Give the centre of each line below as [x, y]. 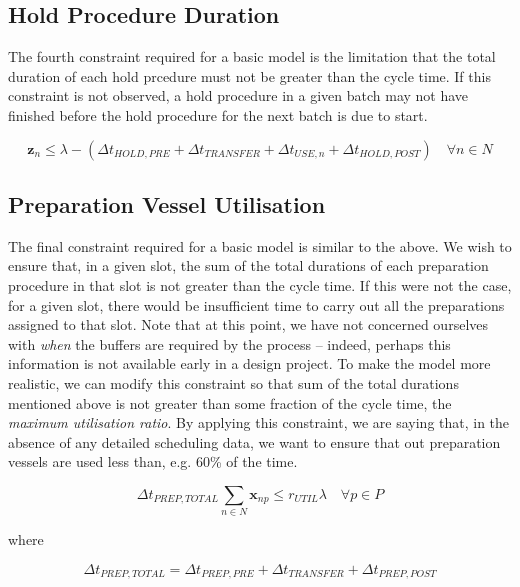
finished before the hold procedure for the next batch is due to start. [218, 114]
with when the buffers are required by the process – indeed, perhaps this [229, 343]
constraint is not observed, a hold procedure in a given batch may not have [238, 95]
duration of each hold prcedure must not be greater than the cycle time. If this [249, 75]
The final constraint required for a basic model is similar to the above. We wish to [260, 245]
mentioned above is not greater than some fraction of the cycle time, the [230, 402]
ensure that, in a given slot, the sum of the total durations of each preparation [248, 265]
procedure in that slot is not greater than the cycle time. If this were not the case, [260, 284]
